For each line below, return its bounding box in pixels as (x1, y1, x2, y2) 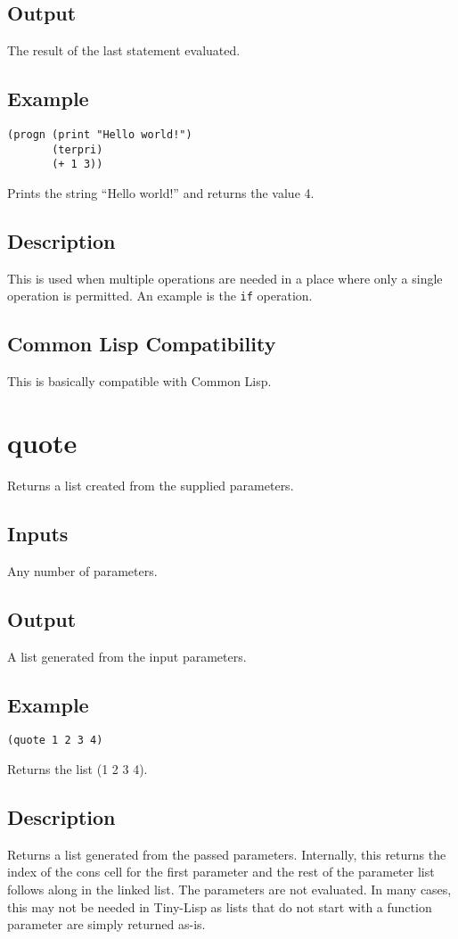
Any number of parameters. (7, 561, 158, 580)
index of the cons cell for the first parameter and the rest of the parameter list (7, 862, 435, 881)
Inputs (7, 519, 69, 547)
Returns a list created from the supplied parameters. (7, 475, 294, 494)
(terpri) (52, 143, 103, 156)
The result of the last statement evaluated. (7, 41, 241, 60)
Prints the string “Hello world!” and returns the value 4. (7, 183, 315, 202)
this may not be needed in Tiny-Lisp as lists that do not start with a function (7, 897, 432, 916)
